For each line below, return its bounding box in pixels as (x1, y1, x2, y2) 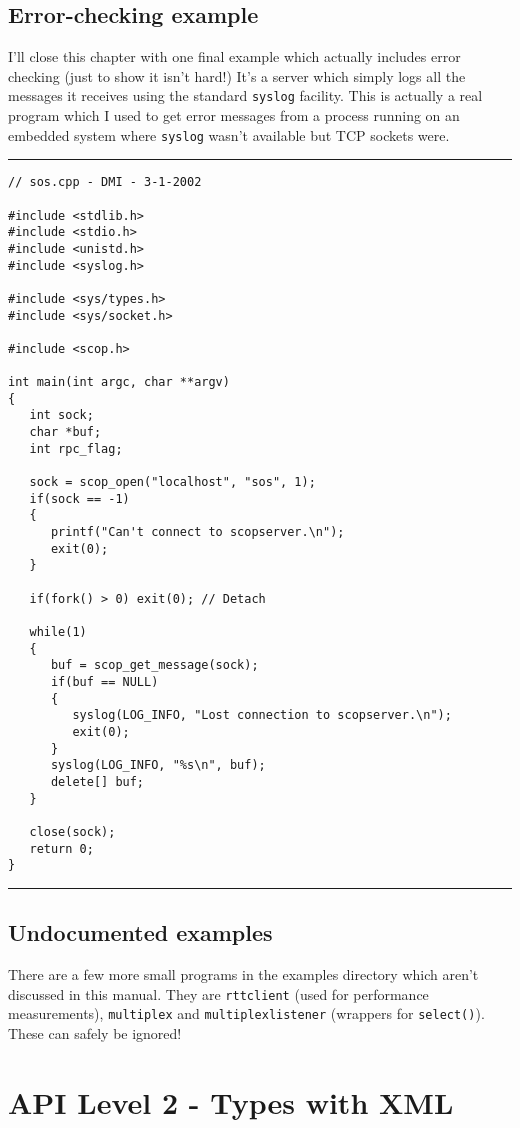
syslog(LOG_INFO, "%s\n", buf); (50, 758, 266, 773)
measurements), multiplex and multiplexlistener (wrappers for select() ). (8, 1003, 485, 1024)
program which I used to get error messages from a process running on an (8, 105, 460, 126)
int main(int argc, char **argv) (8, 375, 230, 390)
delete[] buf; (50, 774, 145, 789)
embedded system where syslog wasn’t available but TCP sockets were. (8, 124, 450, 145)
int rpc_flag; (29, 441, 123, 456)
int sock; (29, 408, 94, 423)
